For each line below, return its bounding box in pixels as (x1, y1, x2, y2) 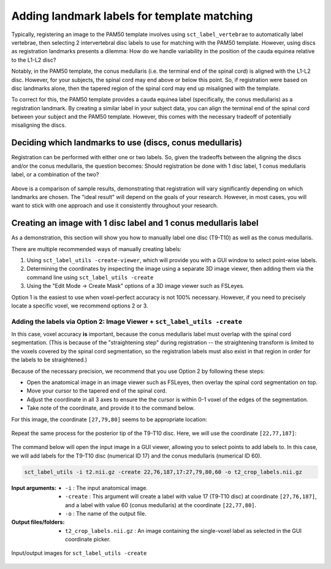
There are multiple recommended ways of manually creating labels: (11, 245, 182, 252)
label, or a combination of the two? (11, 171, 99, 178)
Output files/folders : (11, 518, 65, 526)
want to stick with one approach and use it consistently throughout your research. (11, 202, 218, 209)
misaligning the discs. (11, 121, 67, 129)
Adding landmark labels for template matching (11, 9, 253, 23)
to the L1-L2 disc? (11, 56, 56, 64)
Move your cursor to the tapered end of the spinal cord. (26, 387, 167, 394)
